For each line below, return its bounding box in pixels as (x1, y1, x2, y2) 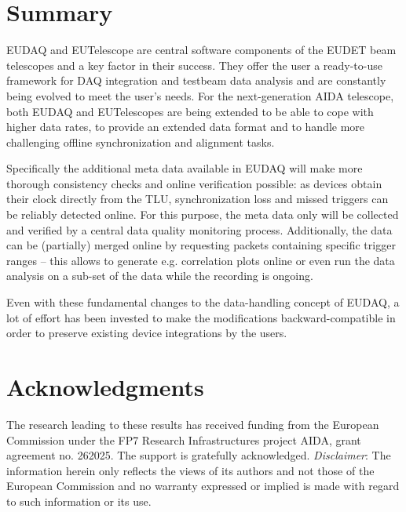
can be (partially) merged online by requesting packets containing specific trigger (6, 237, 396, 253)
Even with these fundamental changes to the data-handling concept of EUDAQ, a (6, 294, 400, 310)
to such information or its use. (6, 492, 152, 509)
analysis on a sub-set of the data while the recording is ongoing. (6, 267, 313, 284)
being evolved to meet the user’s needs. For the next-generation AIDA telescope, (6, 87, 394, 103)
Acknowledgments (6, 371, 204, 402)
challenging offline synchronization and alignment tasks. (6, 133, 275, 150)
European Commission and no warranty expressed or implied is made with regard (6, 478, 400, 494)
